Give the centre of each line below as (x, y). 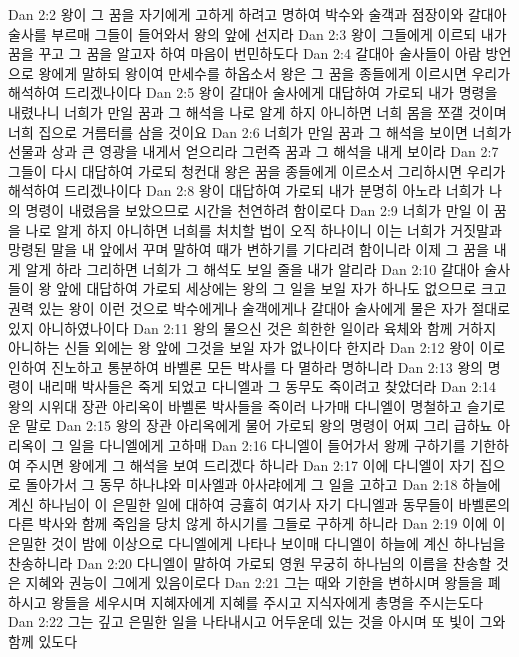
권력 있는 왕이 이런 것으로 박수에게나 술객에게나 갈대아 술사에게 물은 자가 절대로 (259, 307)
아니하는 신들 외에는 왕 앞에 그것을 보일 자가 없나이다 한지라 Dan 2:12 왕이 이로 (257, 347)
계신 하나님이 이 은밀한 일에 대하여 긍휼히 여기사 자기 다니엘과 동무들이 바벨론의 (259, 503)
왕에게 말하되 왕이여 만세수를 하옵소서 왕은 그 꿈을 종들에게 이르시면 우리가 (274, 72)
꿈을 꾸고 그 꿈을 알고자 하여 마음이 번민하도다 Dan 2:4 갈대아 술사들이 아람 (244, 53)
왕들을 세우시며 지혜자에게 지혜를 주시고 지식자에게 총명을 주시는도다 (267, 601)
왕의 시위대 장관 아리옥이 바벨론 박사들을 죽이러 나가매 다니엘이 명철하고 (235, 405)
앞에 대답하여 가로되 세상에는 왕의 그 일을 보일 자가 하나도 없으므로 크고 (281, 288)
